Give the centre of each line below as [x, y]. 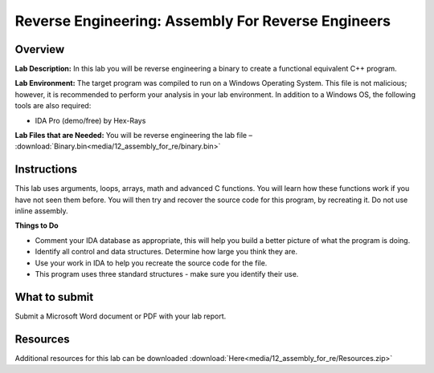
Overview [40, 49]
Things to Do [37, 225]
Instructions [46, 170]
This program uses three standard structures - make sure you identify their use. [167, 274]
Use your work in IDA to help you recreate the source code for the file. [151, 263]
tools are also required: [53, 106]
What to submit [54, 297]
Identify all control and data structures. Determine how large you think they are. [166, 252]
